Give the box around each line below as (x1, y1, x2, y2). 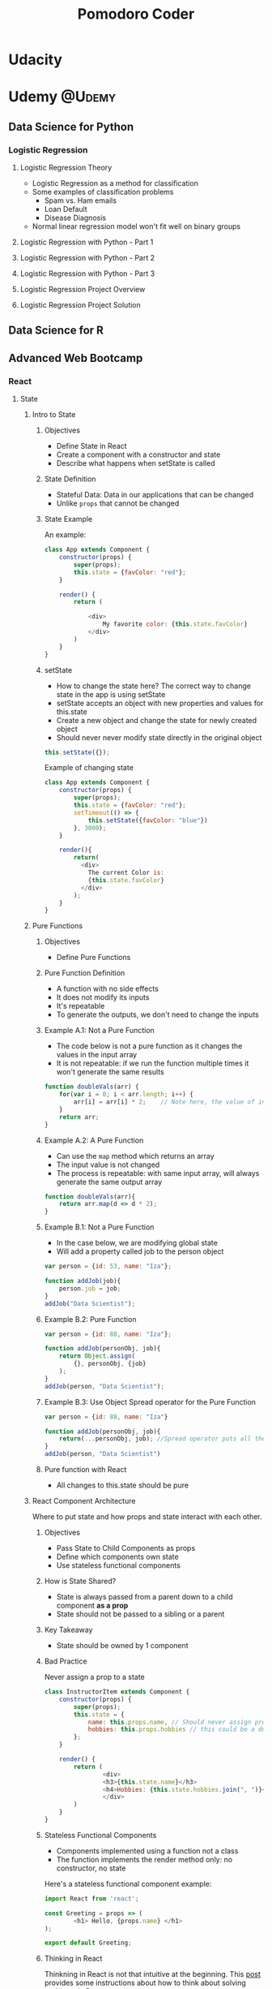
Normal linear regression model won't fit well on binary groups (32, 222, 241, 231)
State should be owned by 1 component (56, 1641, 189, 1651)
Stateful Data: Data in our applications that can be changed (56, 490, 254, 500)
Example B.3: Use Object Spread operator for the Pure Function (44, 1397, 257, 1406)
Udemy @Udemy (8, 88, 117, 106)
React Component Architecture (32, 1496, 136, 1506)
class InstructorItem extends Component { (44, 1688, 190, 1696)
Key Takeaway (44, 1625, 93, 1635)
